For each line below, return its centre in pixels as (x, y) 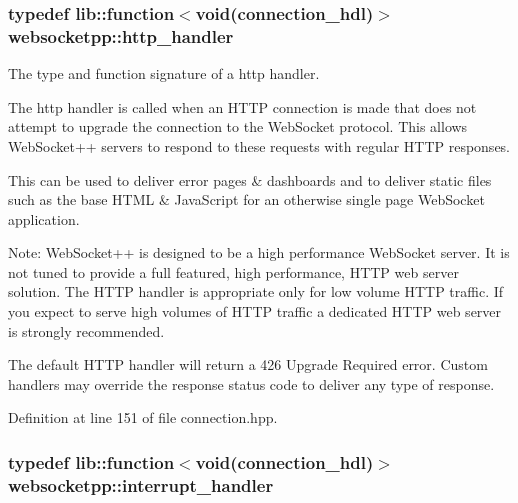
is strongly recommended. (86, 330)
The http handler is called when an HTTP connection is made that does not (242, 106)
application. (44, 218)
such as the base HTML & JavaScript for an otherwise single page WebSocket (246, 199)
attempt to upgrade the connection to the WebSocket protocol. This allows (238, 126)
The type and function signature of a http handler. (164, 73)
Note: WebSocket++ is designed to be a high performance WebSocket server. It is (259, 252)
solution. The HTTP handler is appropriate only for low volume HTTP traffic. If (256, 291)
